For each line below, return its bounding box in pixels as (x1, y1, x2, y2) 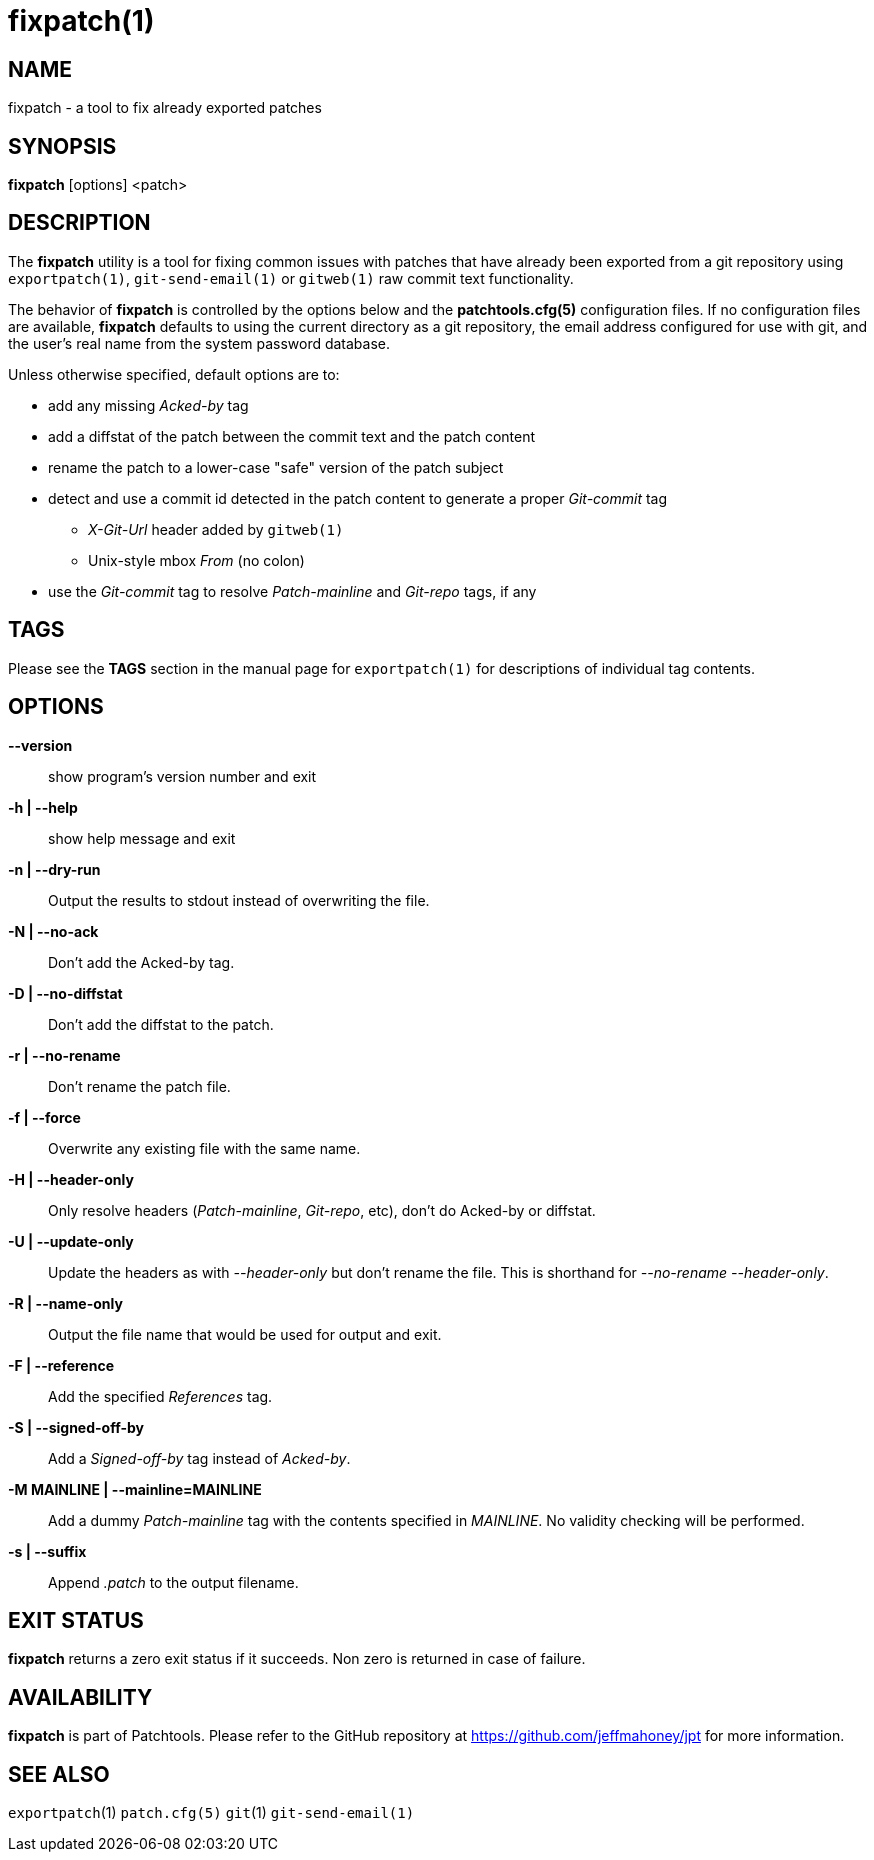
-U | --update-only (8, 1232, 134, 1250)
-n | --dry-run (8, 860, 101, 878)
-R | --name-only (8, 1294, 123, 1312)
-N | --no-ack (8, 922, 99, 940)
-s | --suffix (8, 1542, 87, 1560)
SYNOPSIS (8, 133, 117, 159)
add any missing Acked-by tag (48, 396, 249, 414)
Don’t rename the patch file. (48, 1077, 231, 1095)
